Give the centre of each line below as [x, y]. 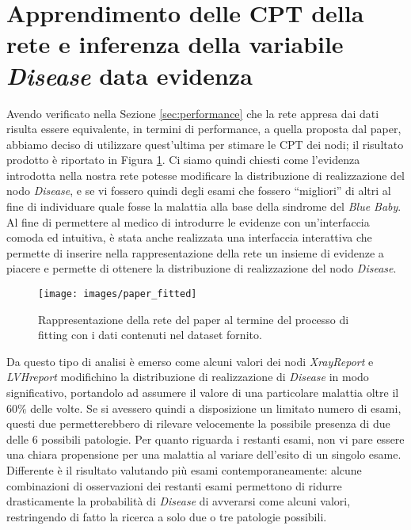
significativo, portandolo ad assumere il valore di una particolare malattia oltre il [203, 393]
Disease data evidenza [129, 75]
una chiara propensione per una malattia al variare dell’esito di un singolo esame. [204, 454]
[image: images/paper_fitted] [118, 294]
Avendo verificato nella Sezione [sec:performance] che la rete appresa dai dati [193, 113]
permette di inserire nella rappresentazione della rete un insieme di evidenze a [195, 252]
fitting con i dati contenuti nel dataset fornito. [150, 335]
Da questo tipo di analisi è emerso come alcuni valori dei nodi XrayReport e [190, 361]
